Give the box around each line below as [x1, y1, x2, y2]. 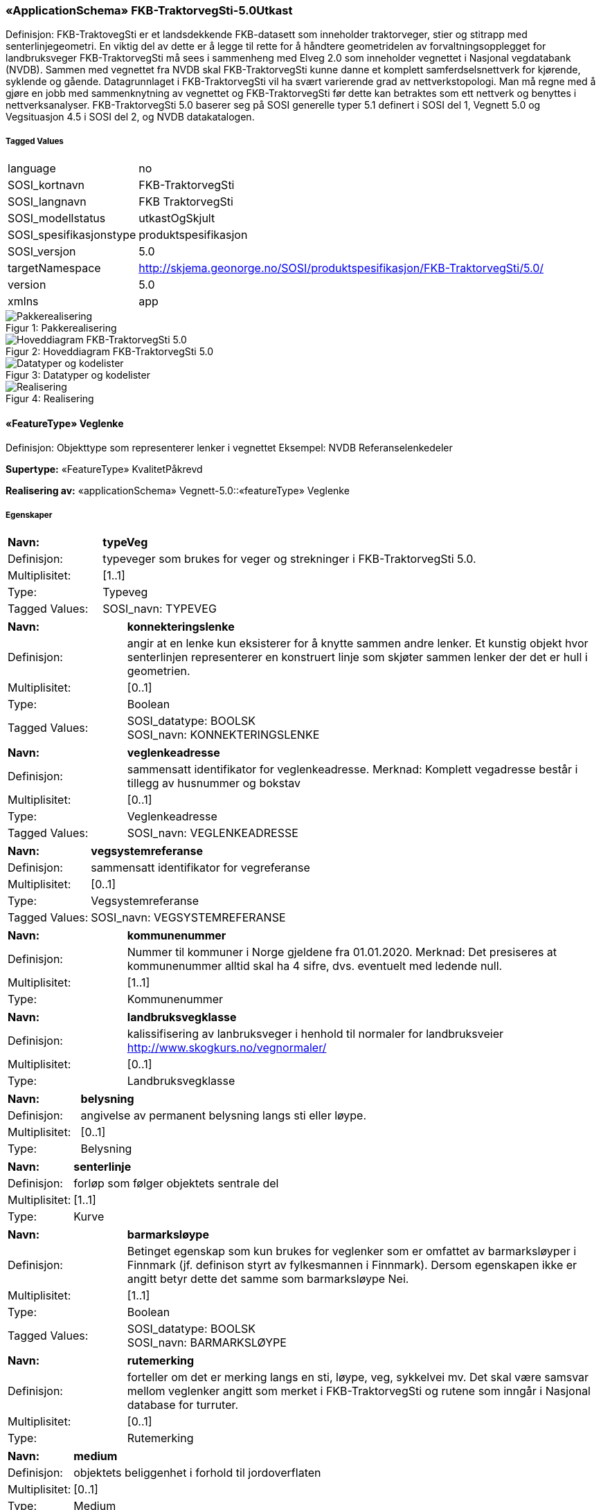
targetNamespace [8, 261, 101, 276]
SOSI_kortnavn [8, 178, 85, 192]
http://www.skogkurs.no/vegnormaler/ [127, 1041, 327, 1055]
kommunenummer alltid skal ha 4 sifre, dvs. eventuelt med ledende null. [127, 959, 503, 973]
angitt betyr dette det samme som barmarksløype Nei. [127, 1272, 409, 1286]
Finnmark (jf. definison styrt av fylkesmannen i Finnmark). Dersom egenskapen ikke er [127, 1258, 577, 1273]
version [8, 278, 46, 292]
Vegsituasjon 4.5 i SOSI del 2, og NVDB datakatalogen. [6, 111, 255, 123]
